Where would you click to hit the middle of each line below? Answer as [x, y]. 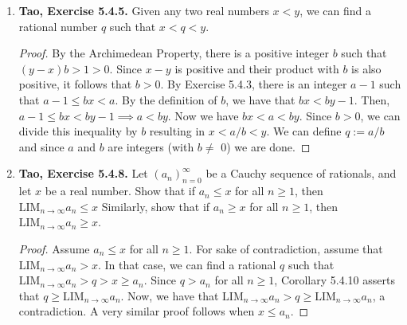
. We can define [304, 131]
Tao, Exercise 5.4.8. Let [83, 173]
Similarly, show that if [156, 206]
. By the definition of [166, 99]
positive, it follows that [75, 84]
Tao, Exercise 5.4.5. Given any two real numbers [144, 10]
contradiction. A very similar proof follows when [137, 311]
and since [41, 146]
